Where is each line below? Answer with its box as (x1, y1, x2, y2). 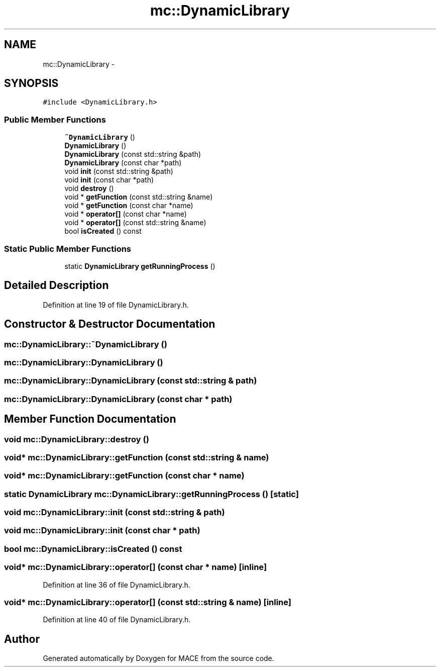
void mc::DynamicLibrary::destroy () (4, 434, 149, 444)
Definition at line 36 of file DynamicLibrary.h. (43, 580, 190, 589)
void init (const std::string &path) (64, 167, 173, 176)
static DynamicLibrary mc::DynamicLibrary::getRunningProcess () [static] (4, 489, 299, 499)
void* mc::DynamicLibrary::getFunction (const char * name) (4, 470, 245, 481)
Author (4, 632, 40, 645)
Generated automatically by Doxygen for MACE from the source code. (43, 654, 274, 663)
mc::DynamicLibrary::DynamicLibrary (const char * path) (4, 394, 233, 404)
